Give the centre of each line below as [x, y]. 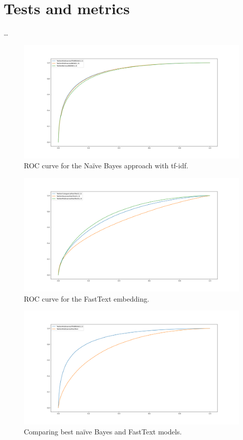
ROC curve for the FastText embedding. [87, 298]
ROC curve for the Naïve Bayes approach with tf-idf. [106, 166]
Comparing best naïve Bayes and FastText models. [103, 431]
